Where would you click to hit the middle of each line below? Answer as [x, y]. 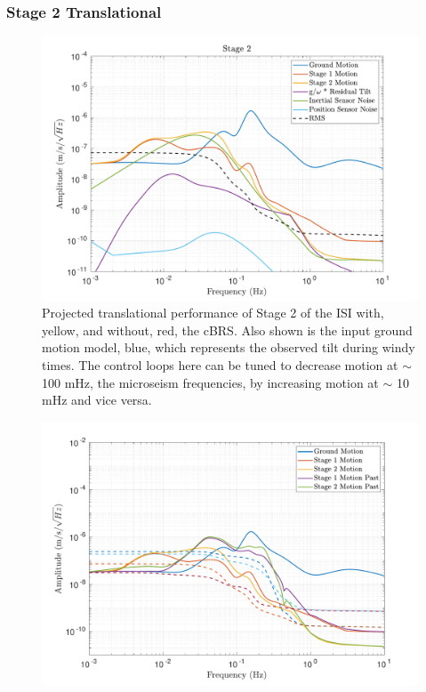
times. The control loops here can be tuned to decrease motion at [220, 365]
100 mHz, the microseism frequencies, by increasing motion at [210, 382]
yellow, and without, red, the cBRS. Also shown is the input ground [227, 330]
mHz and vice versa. [97, 400]
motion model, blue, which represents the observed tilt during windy [229, 347]
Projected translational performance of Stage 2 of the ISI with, [213, 313]
